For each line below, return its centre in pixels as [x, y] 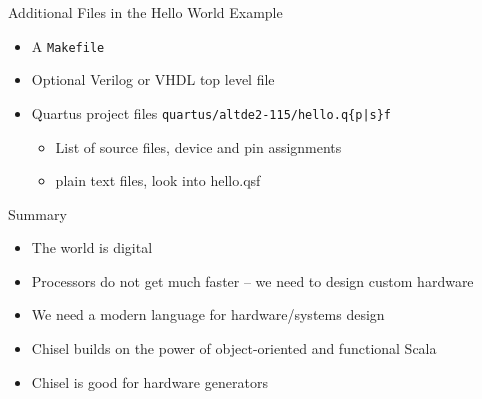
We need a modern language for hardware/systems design [208, 314]
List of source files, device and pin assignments [198, 146]
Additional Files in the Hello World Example [145, 12]
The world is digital [92, 247]
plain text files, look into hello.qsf [158, 180]
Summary [37, 213]
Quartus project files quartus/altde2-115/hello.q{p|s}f [211, 112]
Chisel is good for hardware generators [149, 381]
